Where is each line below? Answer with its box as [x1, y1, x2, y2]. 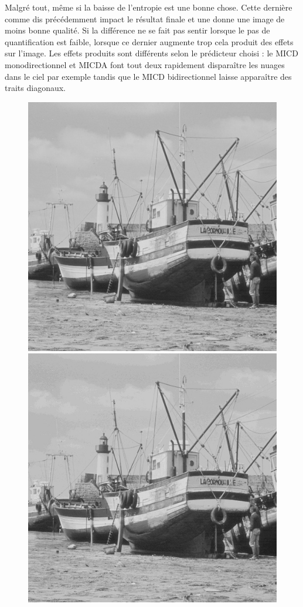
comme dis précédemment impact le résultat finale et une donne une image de [5, 12, 285, 25]
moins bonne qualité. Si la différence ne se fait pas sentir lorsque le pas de [5, 24, 270, 36]
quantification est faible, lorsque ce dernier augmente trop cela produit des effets [5, 35, 294, 48]
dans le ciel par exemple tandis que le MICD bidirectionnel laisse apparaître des [5, 70, 292, 82]
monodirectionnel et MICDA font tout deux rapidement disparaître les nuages [5, 58, 285, 70]
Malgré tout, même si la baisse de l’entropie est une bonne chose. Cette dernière [5, 1, 292, 13]
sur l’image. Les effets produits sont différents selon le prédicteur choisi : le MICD [5, 47, 298, 59]
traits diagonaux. [5, 82, 66, 94]
